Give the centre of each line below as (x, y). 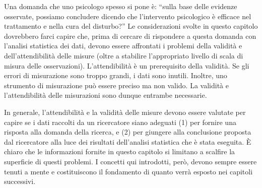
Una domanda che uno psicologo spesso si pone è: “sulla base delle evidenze (121, 6)
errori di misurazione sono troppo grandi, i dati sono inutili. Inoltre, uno (116, 75)
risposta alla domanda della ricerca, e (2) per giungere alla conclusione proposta (128, 132)
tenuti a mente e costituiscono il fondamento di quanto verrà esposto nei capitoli (128, 171)
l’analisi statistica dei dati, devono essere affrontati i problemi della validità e (123, 46)
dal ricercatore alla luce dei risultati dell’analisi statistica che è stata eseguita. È (128, 141)
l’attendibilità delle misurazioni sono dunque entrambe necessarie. (106, 95)
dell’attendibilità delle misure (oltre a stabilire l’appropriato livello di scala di (124, 55)
